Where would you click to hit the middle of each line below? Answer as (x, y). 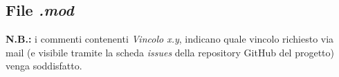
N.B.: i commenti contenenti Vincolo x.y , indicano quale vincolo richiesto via (170, 39)
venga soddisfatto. (44, 66)
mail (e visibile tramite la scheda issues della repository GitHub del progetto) (170, 52)
